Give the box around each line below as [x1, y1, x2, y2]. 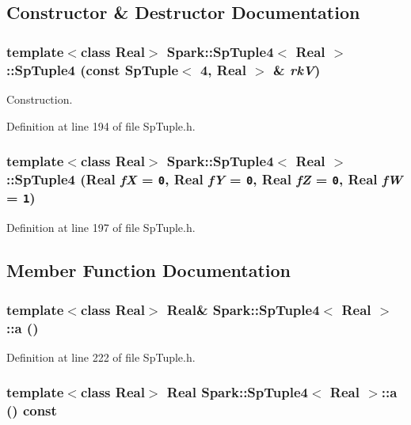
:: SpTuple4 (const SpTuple [6, 59, 178, 79]
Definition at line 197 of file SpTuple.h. [6, 219, 196, 236]
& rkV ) [273, 59, 321, 79]
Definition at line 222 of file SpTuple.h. [6, 348, 196, 365]
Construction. [6, 90, 73, 107]
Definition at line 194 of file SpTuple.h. [6, 117, 196, 134]
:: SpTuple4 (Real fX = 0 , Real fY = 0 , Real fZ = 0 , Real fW [6, 169, 403, 188]
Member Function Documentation [6, 258, 291, 283]
